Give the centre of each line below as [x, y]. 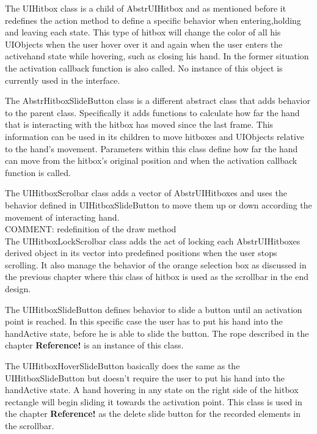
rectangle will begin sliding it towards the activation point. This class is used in [154, 401]
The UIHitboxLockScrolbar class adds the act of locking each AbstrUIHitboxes [153, 241]
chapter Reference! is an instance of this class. [94, 345]
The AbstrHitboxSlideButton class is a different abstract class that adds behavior [158, 101]
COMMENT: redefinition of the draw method [91, 229]
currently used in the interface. [63, 80]
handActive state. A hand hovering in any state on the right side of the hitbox [152, 390]
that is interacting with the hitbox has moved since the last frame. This [139, 124]
